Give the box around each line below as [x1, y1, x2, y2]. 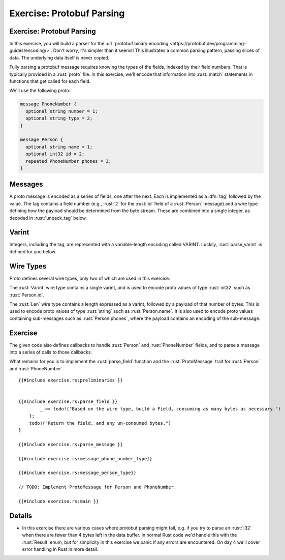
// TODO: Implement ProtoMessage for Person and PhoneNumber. [18, 484, 177, 490]
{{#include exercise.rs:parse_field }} [18, 399, 118, 404]
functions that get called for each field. [9, 78, 91, 84]
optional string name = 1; [25, 144, 93, 150]
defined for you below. [9, 248, 57, 254]
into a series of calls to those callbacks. [9, 349, 92, 356]
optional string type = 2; [25, 115, 93, 122]
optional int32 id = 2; [25, 151, 85, 157]
